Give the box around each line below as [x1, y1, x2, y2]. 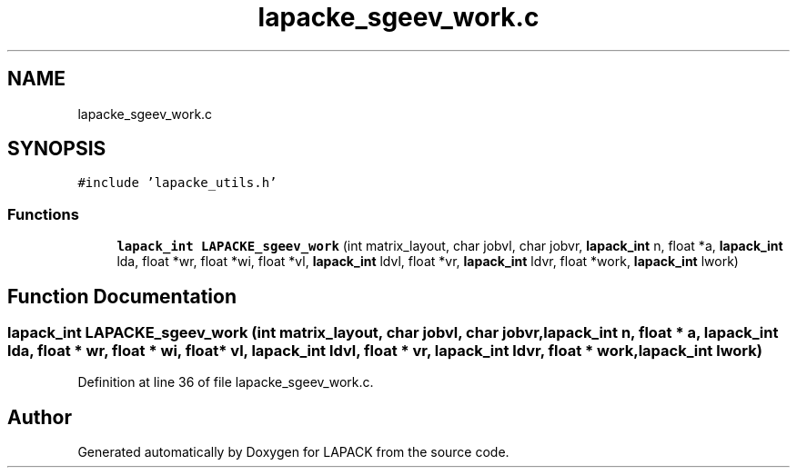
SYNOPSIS [7, 137, 106, 161]
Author [7, 405, 72, 429]
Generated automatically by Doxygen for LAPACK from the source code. [77, 444, 509, 460]
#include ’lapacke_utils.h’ [77, 175, 277, 191]
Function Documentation [7, 284, 237, 308]
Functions [7, 204, 79, 223]
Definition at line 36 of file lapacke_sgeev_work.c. [77, 374, 374, 391]
